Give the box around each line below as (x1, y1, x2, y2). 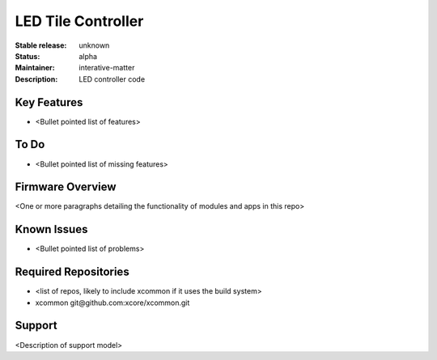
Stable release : (15, 40, 67, 50)
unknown (78, 40, 110, 50)
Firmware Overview (15, 180, 117, 194)
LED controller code (78, 74, 146, 84)
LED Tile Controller (15, 12, 144, 30)
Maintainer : (15, 63, 56, 73)
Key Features (15, 95, 83, 109)
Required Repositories (15, 265, 129, 279)
